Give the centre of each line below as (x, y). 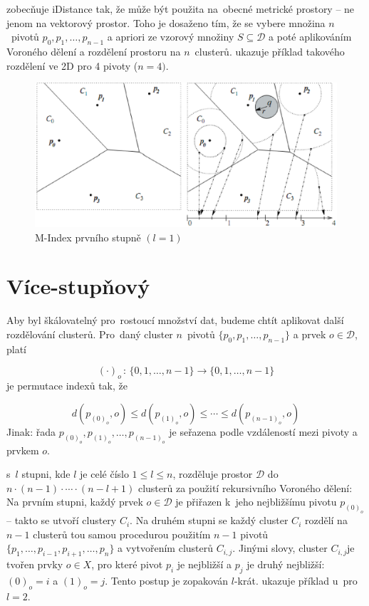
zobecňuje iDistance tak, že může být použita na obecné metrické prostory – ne (181, 9)
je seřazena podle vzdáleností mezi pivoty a (263, 431)
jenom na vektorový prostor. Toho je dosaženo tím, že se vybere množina (166, 22)
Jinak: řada (31, 431)
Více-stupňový (78, 286)
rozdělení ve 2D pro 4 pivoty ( (72, 65)
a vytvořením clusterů (166, 548)
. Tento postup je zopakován (167, 580)
